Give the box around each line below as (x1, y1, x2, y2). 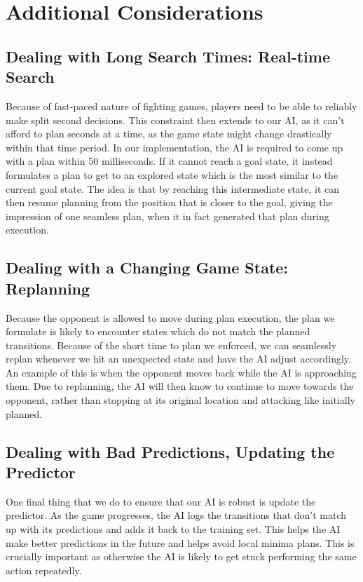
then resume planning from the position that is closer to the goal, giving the (6, 195, 333, 210)
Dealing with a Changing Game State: (6, 257, 289, 278)
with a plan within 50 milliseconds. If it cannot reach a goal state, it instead (6, 154, 333, 168)
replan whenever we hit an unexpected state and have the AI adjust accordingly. (6, 351, 351, 366)
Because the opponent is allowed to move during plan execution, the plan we (6, 310, 335, 325)
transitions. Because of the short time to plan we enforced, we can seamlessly (6, 337, 337, 352)
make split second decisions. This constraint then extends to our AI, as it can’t (6, 112, 345, 127)
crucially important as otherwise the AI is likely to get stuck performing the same (6, 549, 357, 564)
